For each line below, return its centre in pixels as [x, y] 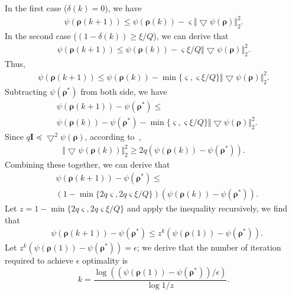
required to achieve [39, 260]
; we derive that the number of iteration [209, 247]
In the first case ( [36, 8]
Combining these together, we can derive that [87, 164]
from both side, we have [124, 91]
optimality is [105, 260]
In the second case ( [41, 35]
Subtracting [26, 91]
